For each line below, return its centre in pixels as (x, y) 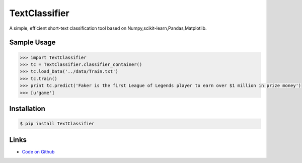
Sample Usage (32, 43)
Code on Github (38, 151)
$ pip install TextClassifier (57, 124)
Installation (27, 108)
